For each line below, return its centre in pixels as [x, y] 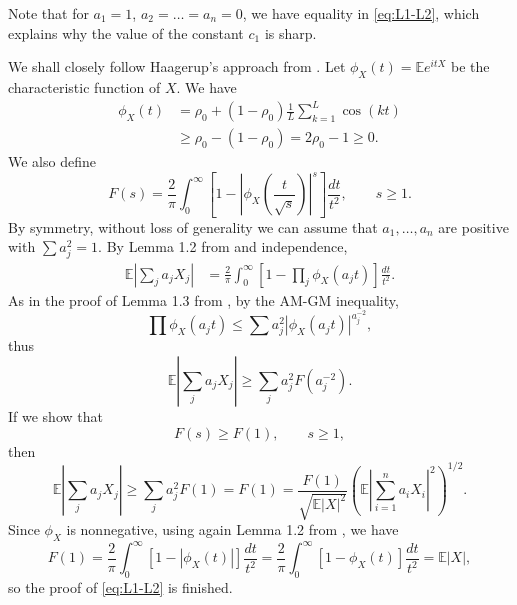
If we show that [55, 415]
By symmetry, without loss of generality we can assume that [193, 226]
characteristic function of [84, 86]
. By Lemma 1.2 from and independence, [223, 246]
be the [470, 66]
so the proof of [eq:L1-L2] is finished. [120, 587]
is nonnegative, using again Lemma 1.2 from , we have [232, 529]
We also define [52, 161]
